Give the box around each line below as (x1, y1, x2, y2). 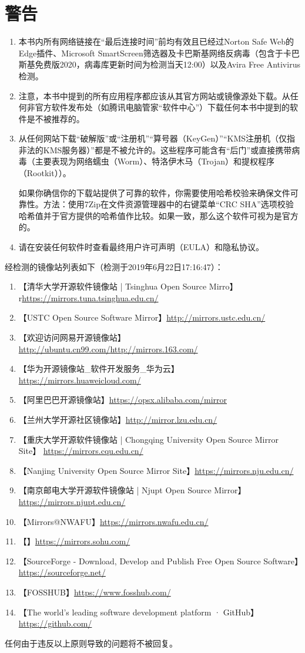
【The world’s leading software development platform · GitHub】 (18, 605, 259, 618)
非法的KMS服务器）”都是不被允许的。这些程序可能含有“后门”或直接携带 (18, 143, 292, 156)
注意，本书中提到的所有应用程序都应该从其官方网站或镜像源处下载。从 (18, 89, 290, 102)
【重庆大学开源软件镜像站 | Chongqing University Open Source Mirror (18, 433, 279, 445)
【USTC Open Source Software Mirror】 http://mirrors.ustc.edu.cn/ (18, 311, 266, 324)
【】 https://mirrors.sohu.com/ (18, 535, 130, 547)
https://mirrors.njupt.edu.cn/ (18, 495, 126, 507)
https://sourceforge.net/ (18, 566, 106, 578)
